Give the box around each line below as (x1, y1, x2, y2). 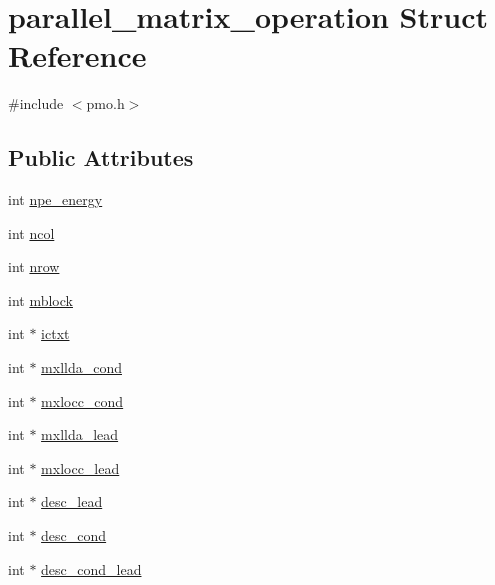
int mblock (8, 289, 73, 310)
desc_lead (41, 491, 103, 512)
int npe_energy (8, 189, 103, 210)
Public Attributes (8, 142, 194, 173)
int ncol (8, 222, 55, 243)
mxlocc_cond (41, 390, 124, 411)
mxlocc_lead (41, 457, 120, 478)
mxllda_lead (41, 424, 119, 445)
